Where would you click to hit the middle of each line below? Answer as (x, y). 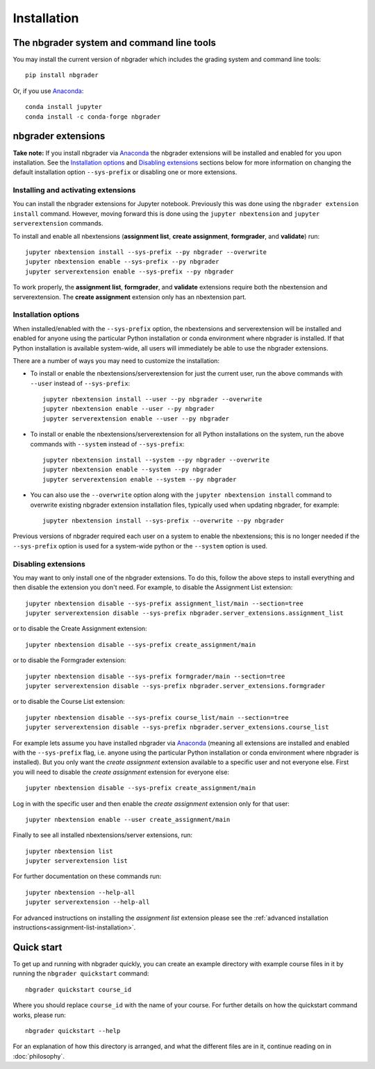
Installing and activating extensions (74, 190)
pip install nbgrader (62, 75)
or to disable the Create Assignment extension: (80, 629)
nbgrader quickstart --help (73, 1030)
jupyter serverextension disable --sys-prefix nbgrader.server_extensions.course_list (177, 727)
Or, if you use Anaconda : (48, 91)
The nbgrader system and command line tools (115, 43)
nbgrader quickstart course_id (78, 990)
